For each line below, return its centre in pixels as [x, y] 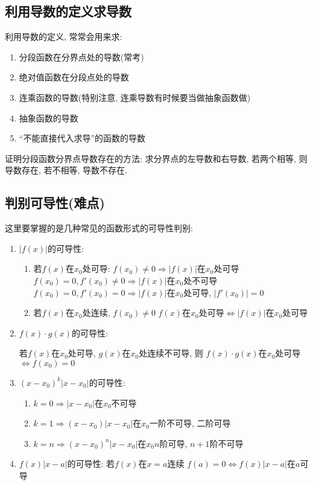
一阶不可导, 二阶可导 [190, 423]
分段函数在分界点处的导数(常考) [81, 56]
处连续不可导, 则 [171, 353]
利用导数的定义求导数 [68, 11]
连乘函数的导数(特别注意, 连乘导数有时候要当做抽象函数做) [135, 97]
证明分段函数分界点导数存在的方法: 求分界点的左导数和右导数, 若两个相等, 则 [156, 158]
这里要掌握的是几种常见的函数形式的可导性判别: [99, 228]
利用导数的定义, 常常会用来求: [64, 37]
